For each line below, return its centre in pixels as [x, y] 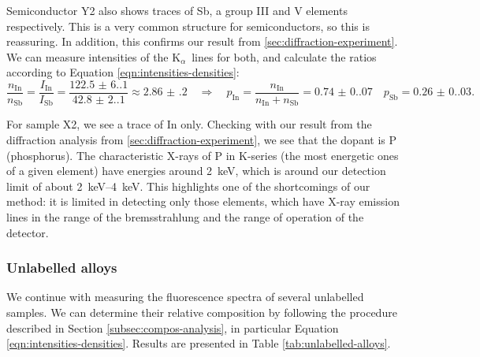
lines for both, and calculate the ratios [284, 56]
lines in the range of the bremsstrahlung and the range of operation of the [185, 217]
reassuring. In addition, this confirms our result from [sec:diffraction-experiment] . [202, 41]
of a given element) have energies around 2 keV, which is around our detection [196, 171]
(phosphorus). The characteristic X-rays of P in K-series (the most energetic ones [203, 155]
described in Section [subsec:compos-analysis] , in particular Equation [173, 327]
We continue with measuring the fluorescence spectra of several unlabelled [185, 297]
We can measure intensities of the [87, 56]
